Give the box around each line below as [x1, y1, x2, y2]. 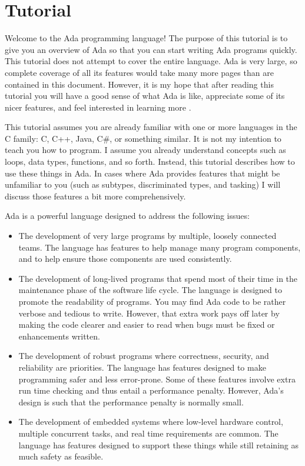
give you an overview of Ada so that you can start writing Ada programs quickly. [5, 43, 297, 55]
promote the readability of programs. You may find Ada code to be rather [18, 295, 286, 307]
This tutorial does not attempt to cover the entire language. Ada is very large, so [5, 55, 297, 67]
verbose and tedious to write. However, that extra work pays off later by [18, 307, 280, 319]
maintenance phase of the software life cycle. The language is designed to [18, 284, 282, 296]
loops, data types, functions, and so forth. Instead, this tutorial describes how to [5, 155, 295, 168]
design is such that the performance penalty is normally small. [18, 395, 244, 408]
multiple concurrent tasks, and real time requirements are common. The [18, 427, 279, 439]
